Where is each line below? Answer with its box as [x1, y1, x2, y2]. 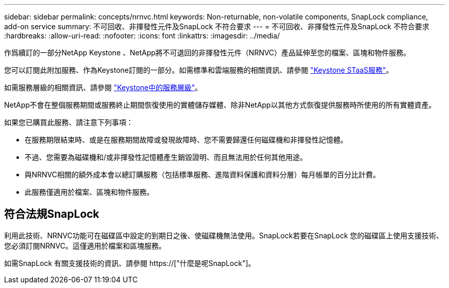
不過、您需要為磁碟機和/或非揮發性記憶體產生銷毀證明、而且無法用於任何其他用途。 [25, 153, 308, 161]
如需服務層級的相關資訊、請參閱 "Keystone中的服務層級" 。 [4, 83, 202, 92]
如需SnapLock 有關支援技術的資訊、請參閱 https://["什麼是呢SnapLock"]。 [4, 258, 256, 268]
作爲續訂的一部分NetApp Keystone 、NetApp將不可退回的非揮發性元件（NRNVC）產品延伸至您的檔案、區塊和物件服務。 [4, 48, 411, 57]
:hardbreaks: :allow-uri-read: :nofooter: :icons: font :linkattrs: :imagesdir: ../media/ [4, 31, 280, 40]
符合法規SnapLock [4, 208, 99, 221]
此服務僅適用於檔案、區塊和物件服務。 [25, 188, 154, 196]
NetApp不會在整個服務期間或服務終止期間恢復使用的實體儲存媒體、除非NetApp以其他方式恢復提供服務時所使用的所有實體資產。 [4, 100, 436, 109]
